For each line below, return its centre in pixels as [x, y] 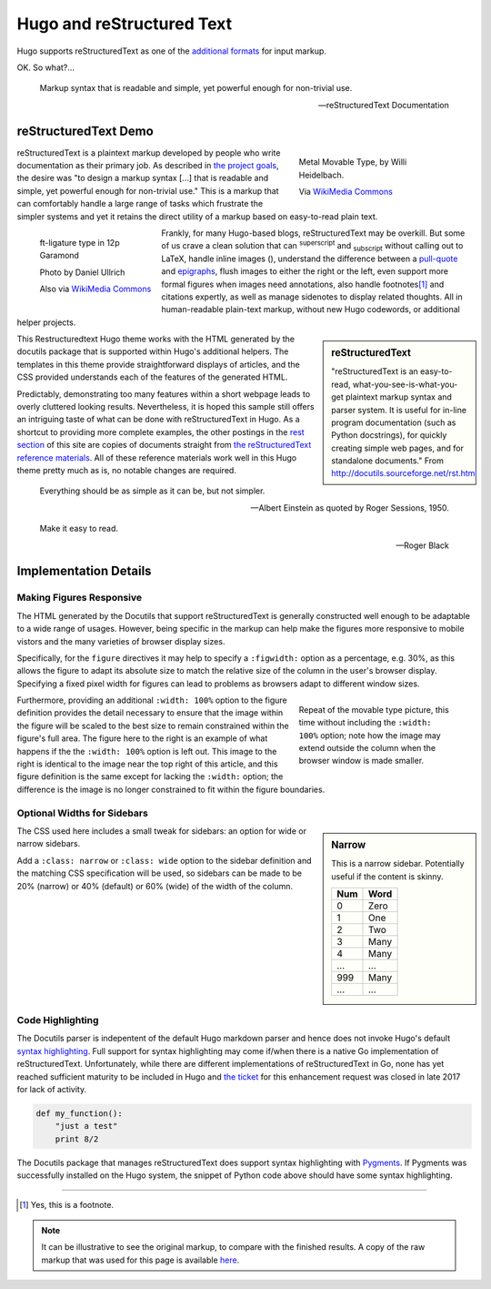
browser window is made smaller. [361, 761]
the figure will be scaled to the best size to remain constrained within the [153, 726]
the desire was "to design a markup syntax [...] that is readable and [142, 178]
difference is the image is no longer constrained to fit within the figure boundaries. [171, 789]
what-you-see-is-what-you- [405, 384]
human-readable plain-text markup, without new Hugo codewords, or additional [311, 310]
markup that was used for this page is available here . [140, 1260]
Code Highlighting [58, 1020]
